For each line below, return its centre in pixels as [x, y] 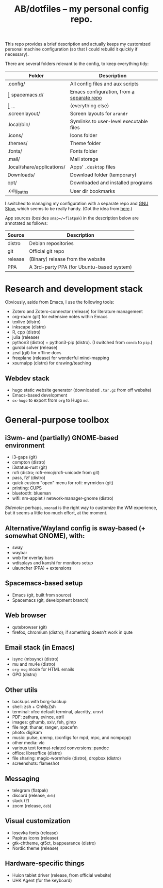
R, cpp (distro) [26, 332]
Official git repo [47, 251]
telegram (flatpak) [30, 790]
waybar [20, 552]
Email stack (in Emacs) [40, 647]
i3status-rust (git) [30, 467]
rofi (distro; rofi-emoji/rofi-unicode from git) [56, 473]
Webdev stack [27, 378]
